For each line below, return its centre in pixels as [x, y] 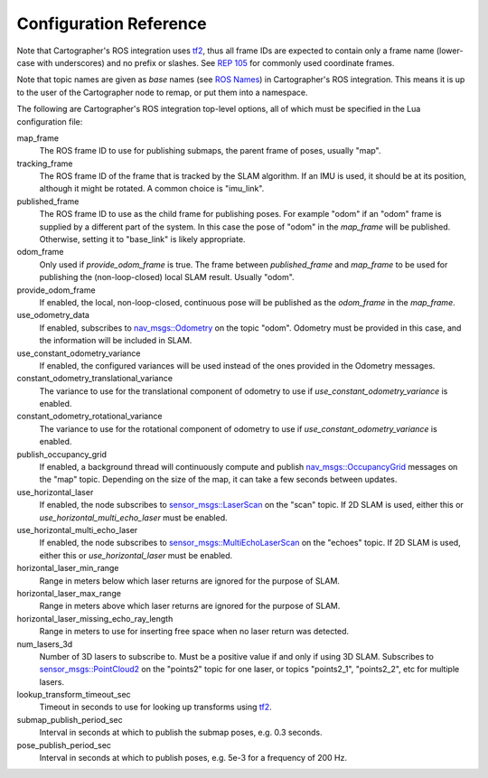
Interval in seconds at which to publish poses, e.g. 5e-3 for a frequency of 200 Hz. [193, 758]
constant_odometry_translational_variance [95, 379]
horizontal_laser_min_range [68, 568]
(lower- [450, 51]
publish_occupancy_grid [62, 454]
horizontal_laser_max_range [69, 593]
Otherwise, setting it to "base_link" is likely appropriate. [142, 239]
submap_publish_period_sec [70, 719]
